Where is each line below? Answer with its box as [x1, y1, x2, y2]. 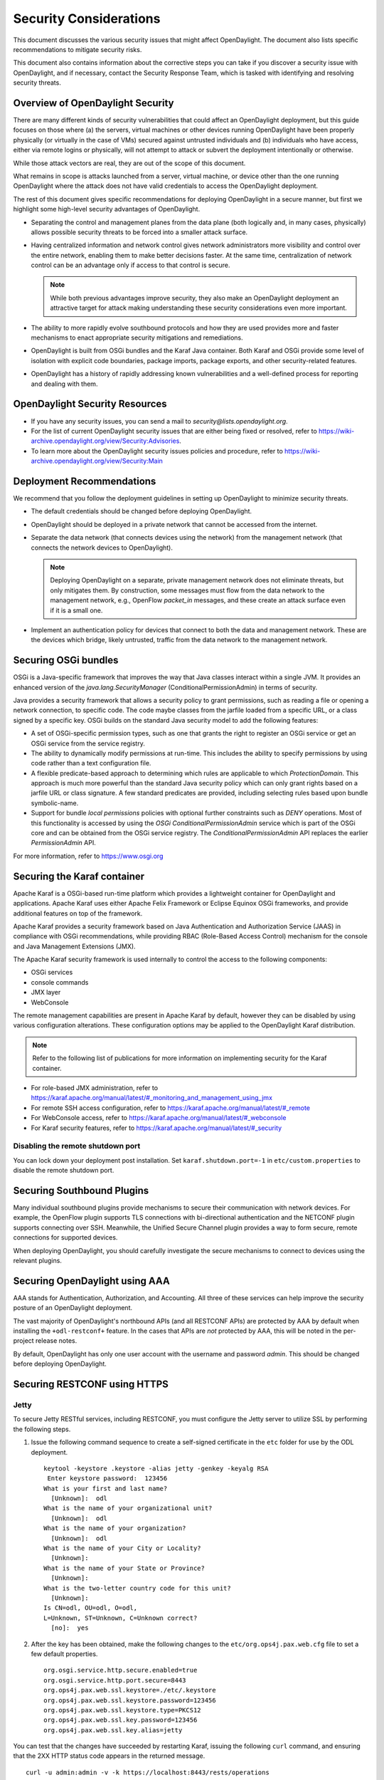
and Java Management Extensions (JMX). [13, 942, 136, 951]
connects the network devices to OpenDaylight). [31, 543, 174, 552]
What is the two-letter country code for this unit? [43, 1584, 231, 1592]
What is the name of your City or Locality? [43, 1544, 202, 1552]
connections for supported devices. [13, 1233, 118, 1242]
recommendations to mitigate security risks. [13, 45, 142, 53]
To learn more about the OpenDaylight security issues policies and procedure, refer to [31, 446, 284, 455]
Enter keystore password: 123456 [47, 1475, 168, 1482]
